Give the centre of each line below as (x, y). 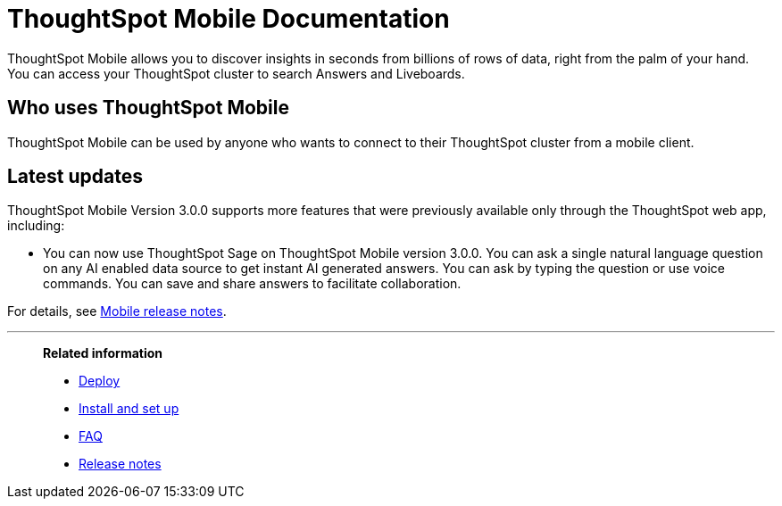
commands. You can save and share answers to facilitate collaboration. (252, 284)
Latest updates (75, 177)
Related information (103, 353)
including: (36, 226)
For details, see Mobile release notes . (117, 311)
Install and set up (129, 409)
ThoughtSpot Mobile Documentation (229, 19)
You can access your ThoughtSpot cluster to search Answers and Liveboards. (236, 73)
